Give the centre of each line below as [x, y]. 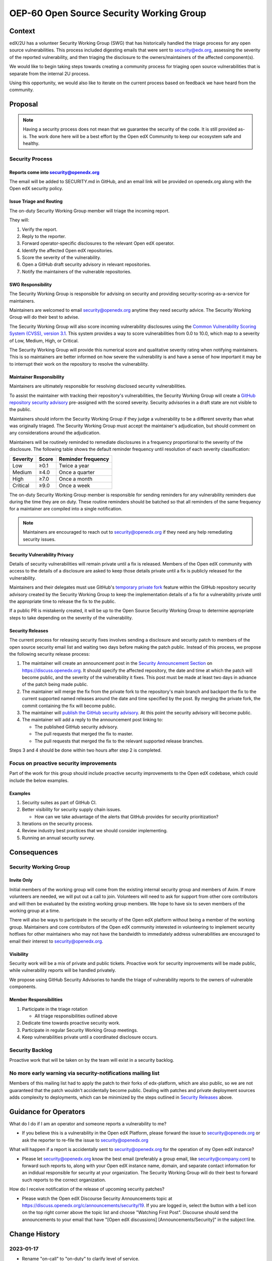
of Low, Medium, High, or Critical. [44, 340]
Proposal [24, 104]
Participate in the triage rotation [55, 1009]
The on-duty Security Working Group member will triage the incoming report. [89, 211]
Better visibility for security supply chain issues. [72, 810]
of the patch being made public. [55, 684]
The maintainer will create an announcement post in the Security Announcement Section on [117, 663]
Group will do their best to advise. [44, 317]
